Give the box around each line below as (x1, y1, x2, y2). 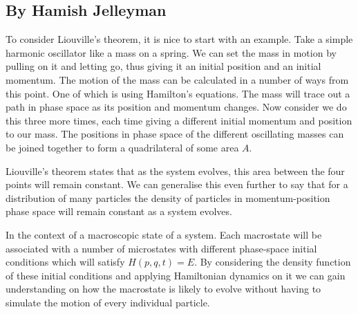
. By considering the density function (194, 255, 351, 269)
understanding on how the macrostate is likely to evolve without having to (6, 281, 321, 296)
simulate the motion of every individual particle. (6, 295, 210, 309)
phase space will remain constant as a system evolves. (6, 204, 232, 219)
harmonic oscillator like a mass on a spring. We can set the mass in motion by (6, 45, 337, 59)
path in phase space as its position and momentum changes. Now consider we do (6, 100, 347, 114)
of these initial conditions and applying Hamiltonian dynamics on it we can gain (6, 268, 346, 282)
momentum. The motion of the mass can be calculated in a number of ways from (6, 72, 349, 86)
